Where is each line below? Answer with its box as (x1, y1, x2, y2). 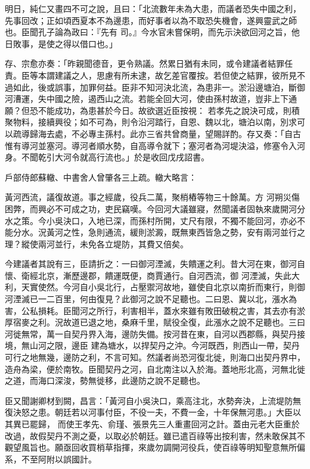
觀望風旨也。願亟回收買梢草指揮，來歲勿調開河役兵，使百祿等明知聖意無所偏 (5, 441, 305, 454)
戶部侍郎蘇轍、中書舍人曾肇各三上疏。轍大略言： (5, 170, 197, 183)
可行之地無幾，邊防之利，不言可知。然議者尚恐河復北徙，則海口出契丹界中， (5, 351, 305, 364)
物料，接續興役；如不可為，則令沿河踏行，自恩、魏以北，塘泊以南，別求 (13, 116, 297, 128)
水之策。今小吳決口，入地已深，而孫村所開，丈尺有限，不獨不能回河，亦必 (5, 214, 297, 226)
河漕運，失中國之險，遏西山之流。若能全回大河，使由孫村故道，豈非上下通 (5, 92, 297, 105)
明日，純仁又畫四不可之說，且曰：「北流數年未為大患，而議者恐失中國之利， (5, 2, 301, 14)
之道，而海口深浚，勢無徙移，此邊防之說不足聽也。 (5, 374, 205, 387)
